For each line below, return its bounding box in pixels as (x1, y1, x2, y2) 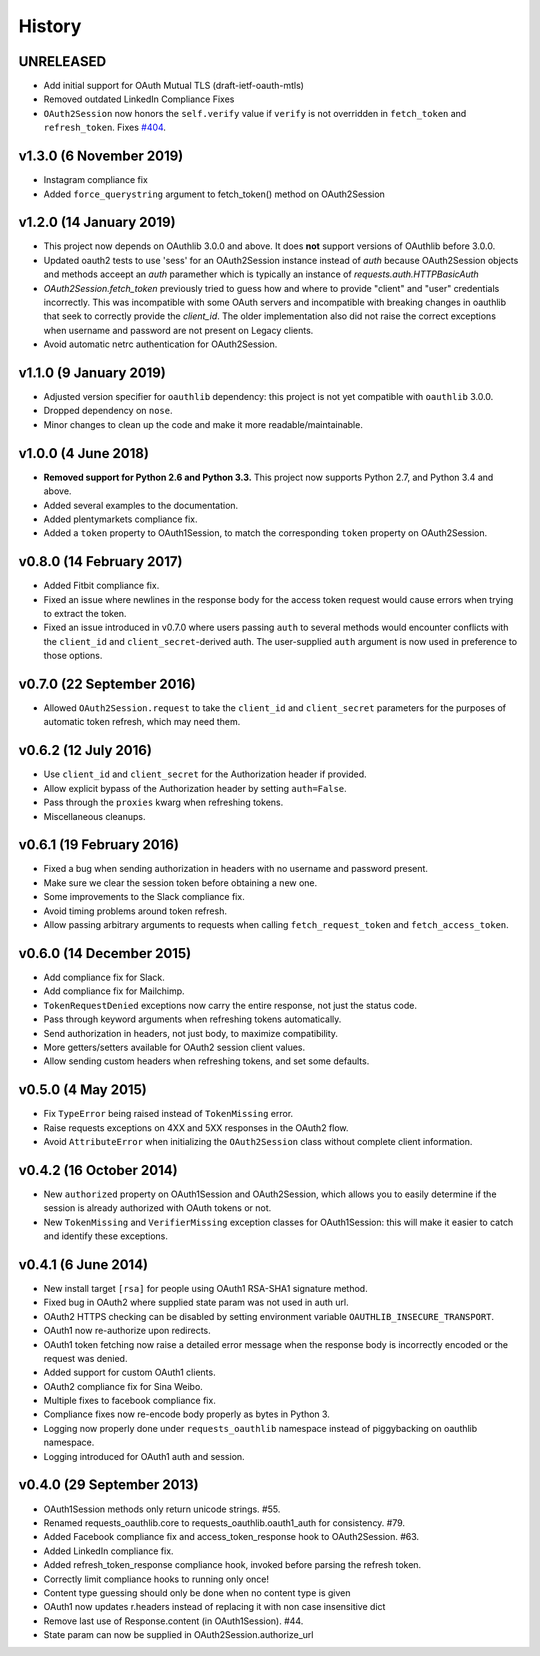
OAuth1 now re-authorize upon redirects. (43, 1325, 212, 1337)
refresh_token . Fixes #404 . (43, 121, 167, 134)
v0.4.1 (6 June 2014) (18, 1256, 149, 1273)
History (18, 15, 82, 37)
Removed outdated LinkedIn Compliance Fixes (43, 93, 235, 105)
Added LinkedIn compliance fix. (43, 1545, 174, 1557)
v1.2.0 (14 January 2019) (18, 214, 176, 231)
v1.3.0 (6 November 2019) (18, 148, 184, 165)
